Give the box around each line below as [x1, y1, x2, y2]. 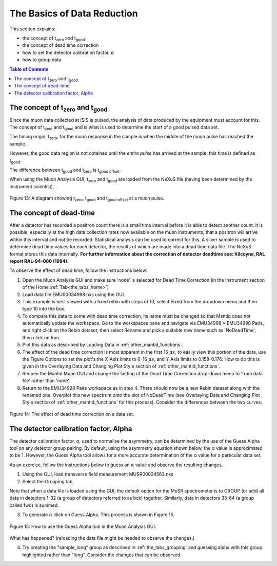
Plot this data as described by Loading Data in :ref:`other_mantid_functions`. [22, 342, 183, 348]
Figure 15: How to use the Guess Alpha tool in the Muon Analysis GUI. [9, 523, 156, 530]
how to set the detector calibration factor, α [22, 49, 115, 56]
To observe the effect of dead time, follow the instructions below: [9, 267, 148, 273]
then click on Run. [22, 334, 61, 340]
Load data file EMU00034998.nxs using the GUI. [22, 291, 125, 298]
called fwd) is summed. [9, 502, 59, 508]
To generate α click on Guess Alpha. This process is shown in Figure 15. [22, 512, 174, 518]
